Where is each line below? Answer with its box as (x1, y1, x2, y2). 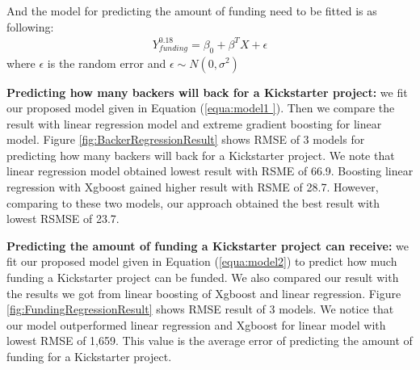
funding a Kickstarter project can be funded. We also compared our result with (6, 269, 399, 286)
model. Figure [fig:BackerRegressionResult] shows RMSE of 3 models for (6, 131, 365, 148)
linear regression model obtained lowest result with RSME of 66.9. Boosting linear (6, 162, 414, 179)
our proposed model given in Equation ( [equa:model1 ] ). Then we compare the (6, 99, 395, 116)
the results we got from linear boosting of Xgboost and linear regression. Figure (6, 284, 401, 301)
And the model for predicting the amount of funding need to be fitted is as (6, 2, 377, 19)
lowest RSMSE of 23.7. (6, 210, 120, 227)
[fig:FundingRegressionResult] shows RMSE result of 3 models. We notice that (6, 301, 394, 317)
